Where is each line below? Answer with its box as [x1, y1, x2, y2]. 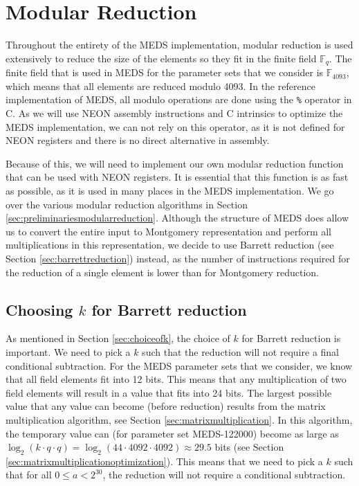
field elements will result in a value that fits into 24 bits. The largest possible [6, 385, 332, 399]
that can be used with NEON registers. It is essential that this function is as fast [6, 170, 349, 184]
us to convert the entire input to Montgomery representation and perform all [6, 224, 332, 238]
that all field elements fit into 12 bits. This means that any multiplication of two [6, 372, 347, 386]
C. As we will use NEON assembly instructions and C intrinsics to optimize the [6, 106, 343, 120]
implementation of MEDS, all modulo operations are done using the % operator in [6, 92, 352, 107]
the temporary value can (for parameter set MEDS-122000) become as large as [6, 426, 339, 440]
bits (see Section [214, 440, 284, 454]
